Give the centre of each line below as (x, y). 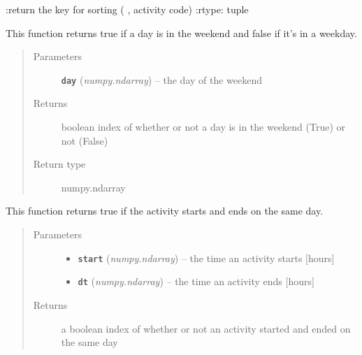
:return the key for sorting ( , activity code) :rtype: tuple (127, 9)
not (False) (85, 140)
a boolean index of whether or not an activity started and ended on (206, 328)
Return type (59, 164)
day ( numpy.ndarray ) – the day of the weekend (162, 79)
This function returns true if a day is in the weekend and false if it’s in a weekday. (181, 32)
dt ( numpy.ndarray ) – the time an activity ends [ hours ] (196, 281)
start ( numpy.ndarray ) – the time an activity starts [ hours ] (206, 258)
